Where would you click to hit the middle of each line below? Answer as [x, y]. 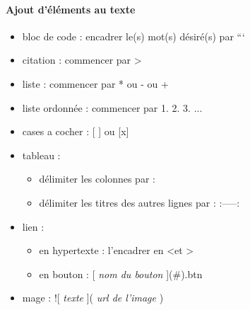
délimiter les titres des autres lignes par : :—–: [139, 202]
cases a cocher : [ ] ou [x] [76, 131]
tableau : [41, 155]
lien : [33, 226]
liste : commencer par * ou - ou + [95, 83]
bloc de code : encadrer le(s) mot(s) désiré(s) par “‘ [133, 36]
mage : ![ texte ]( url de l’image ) [93, 298]
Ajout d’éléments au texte [71, 9]
